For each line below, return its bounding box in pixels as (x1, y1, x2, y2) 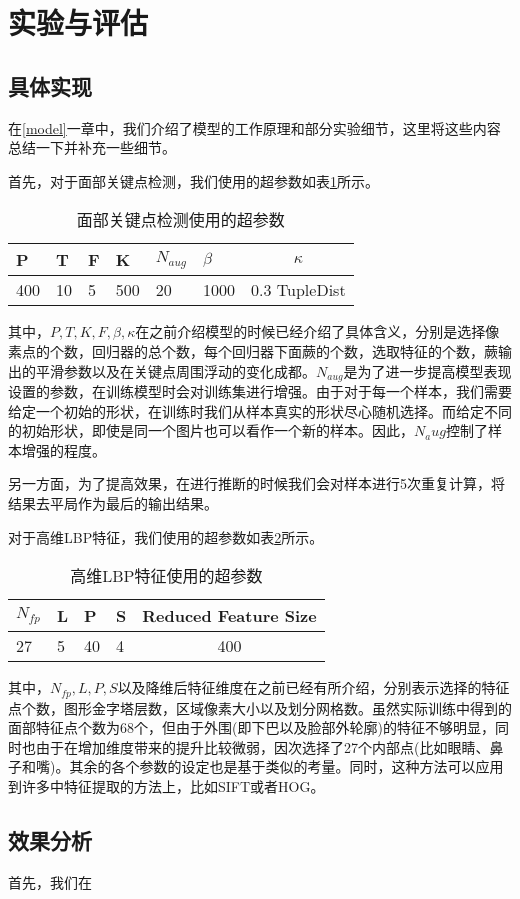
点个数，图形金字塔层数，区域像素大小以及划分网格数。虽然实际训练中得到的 (8, 697, 512, 718)
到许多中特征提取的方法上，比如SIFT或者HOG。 (8, 775, 325, 796)
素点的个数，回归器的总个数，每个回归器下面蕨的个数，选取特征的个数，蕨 (8, 340, 498, 361)
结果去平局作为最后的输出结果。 (8, 492, 218, 513)
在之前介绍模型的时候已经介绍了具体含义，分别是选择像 (135, 321, 500, 342)
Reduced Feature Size (142, 604, 317, 628)
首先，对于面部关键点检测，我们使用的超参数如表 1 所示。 (8, 170, 379, 191)
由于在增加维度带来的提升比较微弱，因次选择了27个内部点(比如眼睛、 (35, 736, 490, 757)
